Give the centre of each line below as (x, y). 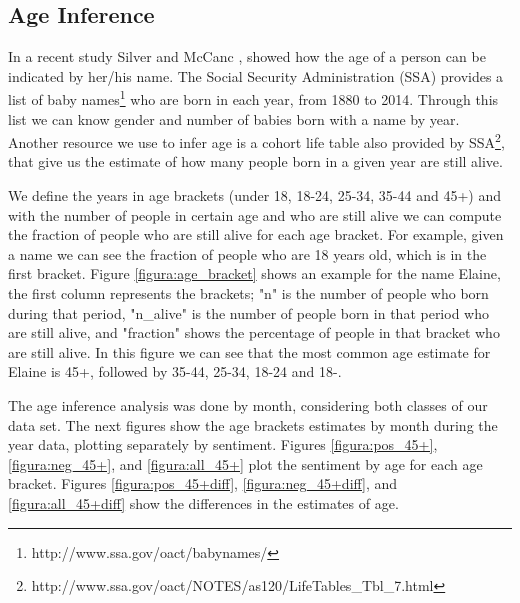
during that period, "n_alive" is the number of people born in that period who (248, 312)
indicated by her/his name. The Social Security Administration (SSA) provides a (256, 75)
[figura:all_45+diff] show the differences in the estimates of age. (203, 502)
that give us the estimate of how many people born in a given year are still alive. (255, 161)
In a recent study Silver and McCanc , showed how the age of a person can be (247, 56)
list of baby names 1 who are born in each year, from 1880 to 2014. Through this (253, 98)
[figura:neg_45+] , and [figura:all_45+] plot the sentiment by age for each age (245, 463)
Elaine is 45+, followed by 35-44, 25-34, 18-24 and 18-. (175, 371)
